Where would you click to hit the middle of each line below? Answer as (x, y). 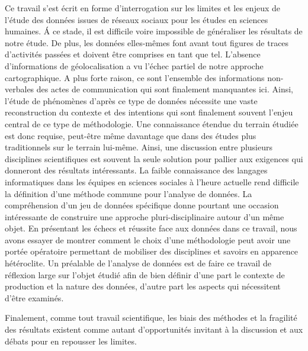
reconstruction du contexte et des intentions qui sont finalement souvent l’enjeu (149, 112)
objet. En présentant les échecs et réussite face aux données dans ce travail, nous (151, 228)
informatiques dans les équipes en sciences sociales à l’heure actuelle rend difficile (152, 181)
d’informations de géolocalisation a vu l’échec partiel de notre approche (134, 65)
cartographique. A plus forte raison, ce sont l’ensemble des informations (135, 77)
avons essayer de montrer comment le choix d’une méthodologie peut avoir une (148, 239)
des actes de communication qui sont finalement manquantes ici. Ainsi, (165, 89)
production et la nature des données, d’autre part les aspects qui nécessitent (143, 286)
